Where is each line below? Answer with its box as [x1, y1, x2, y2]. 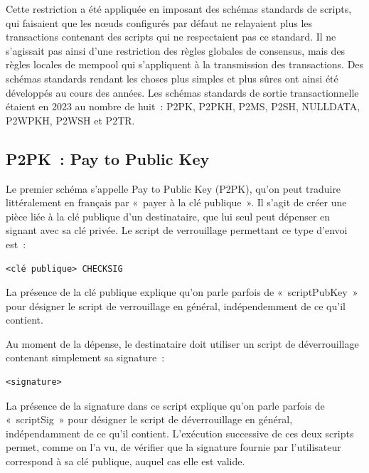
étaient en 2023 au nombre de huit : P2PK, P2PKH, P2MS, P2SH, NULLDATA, [6, 99, 360, 114]
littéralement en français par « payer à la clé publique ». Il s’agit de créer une [6, 195, 347, 210]
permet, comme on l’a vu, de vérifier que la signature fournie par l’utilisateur [6, 440, 341, 455]
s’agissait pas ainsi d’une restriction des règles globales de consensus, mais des [6, 43, 346, 58]
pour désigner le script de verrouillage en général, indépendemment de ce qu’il [6, 298, 346, 313]
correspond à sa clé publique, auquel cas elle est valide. [6, 454, 245, 469]
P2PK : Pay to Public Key [6, 147, 210, 169]
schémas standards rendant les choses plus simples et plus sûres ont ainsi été [6, 70, 338, 85]
